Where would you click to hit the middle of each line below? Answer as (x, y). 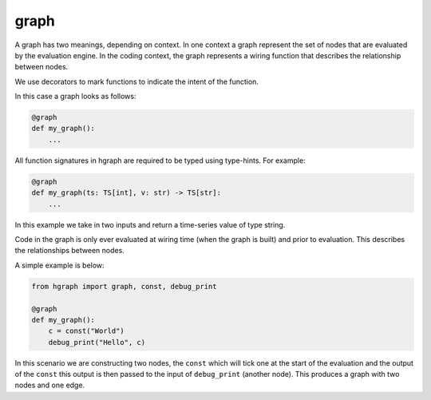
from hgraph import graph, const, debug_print (124, 286)
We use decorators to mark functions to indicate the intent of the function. (137, 81)
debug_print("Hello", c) (97, 342)
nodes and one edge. (50, 385)
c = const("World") (87, 331)
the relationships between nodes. (70, 251)
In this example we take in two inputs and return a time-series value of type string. (150, 224)
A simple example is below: (59, 265)
